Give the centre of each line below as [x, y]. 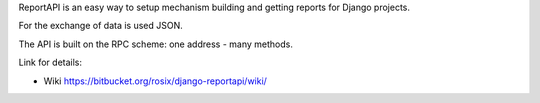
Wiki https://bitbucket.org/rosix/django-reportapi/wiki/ [155, 81]
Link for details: [50, 62]
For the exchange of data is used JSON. [101, 26]
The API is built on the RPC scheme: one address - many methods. [156, 44]
